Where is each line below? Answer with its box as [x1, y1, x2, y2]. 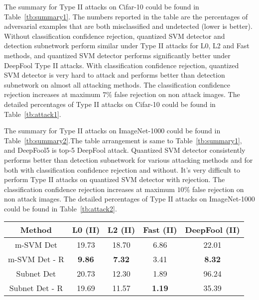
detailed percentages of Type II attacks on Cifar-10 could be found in [4, 99, 216, 109]
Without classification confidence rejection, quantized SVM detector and [4, 30, 225, 41]
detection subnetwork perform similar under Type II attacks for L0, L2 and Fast [4, 40, 250, 51]
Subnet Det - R [9, 282, 63, 294]
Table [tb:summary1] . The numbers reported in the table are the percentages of [4, 11, 248, 21]
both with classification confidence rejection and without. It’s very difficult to [4, 164, 240, 175]
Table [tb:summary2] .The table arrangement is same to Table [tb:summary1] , [4, 135, 242, 145]
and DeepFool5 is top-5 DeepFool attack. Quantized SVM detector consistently [4, 145, 246, 155]
